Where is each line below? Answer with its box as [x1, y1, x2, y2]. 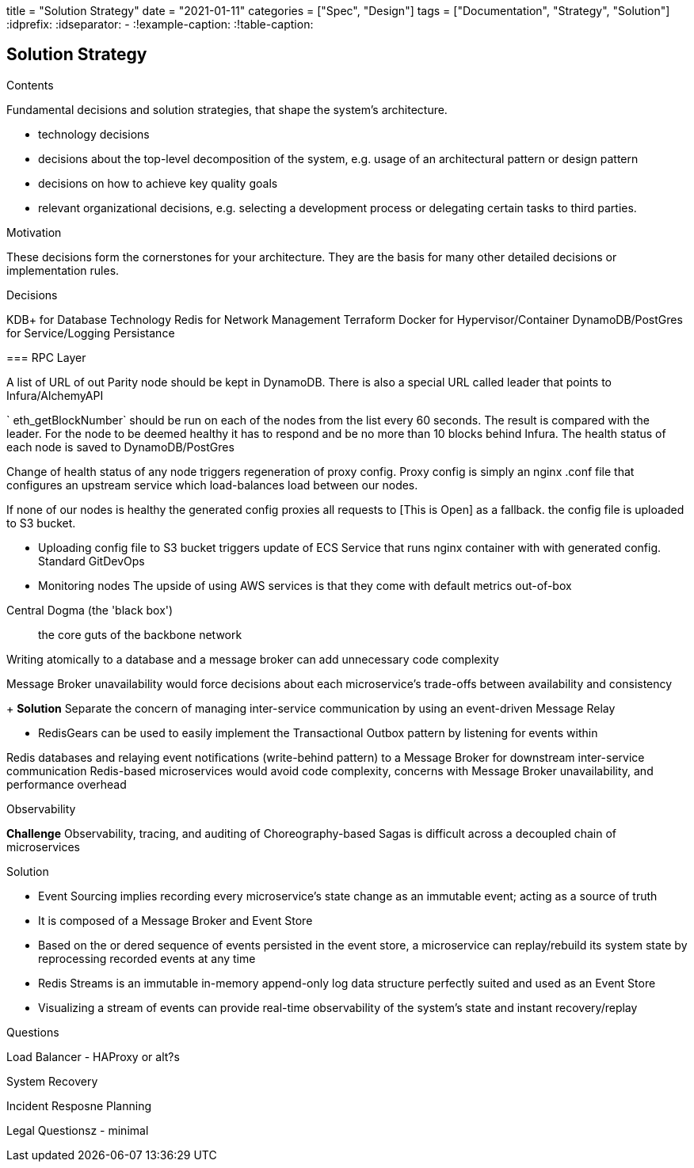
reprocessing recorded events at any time [38, 951, 256, 965]
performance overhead [6, 777, 127, 791]
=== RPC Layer [6, 350, 86, 364]
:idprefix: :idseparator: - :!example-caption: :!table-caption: [6, 17, 314, 31]
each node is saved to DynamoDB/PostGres [6, 439, 235, 454]
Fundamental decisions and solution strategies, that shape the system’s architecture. [6, 102, 448, 116]
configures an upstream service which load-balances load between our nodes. [6, 477, 418, 492]
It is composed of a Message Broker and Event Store [38, 913, 313, 927]
